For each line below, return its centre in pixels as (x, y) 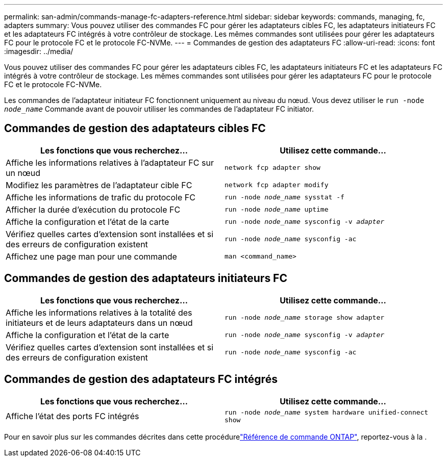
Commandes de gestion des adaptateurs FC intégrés (141, 379)
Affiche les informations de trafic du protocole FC (101, 197)
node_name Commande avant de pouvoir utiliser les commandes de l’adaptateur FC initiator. (159, 109)
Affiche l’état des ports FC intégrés (72, 416)
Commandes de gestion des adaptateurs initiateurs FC (146, 278)
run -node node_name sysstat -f (284, 197)
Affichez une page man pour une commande (91, 256)
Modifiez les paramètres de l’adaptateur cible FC (99, 185)
